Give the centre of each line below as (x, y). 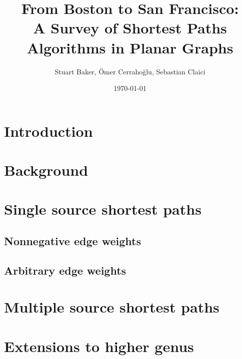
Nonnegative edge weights (72, 241)
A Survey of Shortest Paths (130, 28)
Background (46, 170)
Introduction (48, 131)
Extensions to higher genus (99, 346)
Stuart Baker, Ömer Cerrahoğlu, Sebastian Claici (130, 71)
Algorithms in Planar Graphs (130, 47)
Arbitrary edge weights (65, 270)
